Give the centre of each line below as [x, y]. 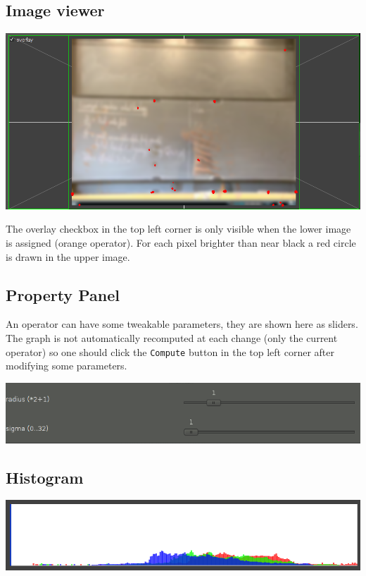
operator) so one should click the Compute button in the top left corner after [170, 351]
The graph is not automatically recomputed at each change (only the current [172, 338]
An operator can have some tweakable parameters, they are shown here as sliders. [182, 324]
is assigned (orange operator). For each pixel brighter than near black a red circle [181, 243]
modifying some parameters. [67, 366]
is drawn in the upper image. [68, 256]
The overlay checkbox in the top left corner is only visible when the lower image [178, 229]
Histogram [45, 477]
